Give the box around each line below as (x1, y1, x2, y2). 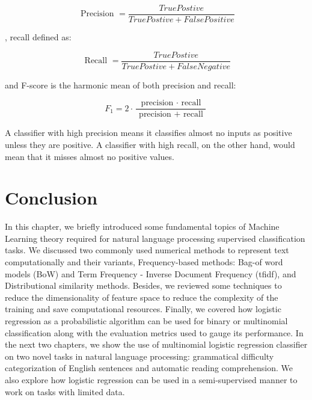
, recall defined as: (5, 31, 72, 43)
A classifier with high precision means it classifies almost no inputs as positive (5, 126, 292, 139)
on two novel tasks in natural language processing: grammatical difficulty (5, 349, 274, 362)
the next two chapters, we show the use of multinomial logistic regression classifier (5, 338, 308, 351)
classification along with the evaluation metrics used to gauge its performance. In (5, 326, 304, 339)
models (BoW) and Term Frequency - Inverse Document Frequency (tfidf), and (5, 267, 296, 280)
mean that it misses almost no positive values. (5, 150, 174, 162)
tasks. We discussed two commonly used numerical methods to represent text (5, 244, 289, 256)
